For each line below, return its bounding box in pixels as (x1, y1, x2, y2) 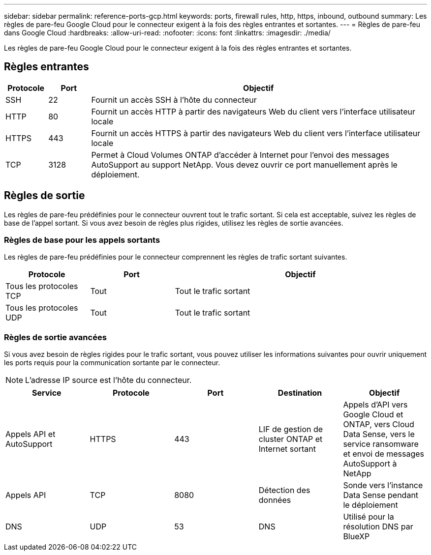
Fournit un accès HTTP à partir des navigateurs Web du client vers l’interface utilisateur (91, 106, 415, 117)
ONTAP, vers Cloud (343, 419, 414, 430)
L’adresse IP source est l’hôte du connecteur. (25, 375, 192, 385)
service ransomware (343, 439, 419, 449)
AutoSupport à (343, 459, 397, 469)
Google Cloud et (343, 409, 403, 420)
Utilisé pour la (343, 512, 394, 522)
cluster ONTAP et (258, 434, 323, 444)
